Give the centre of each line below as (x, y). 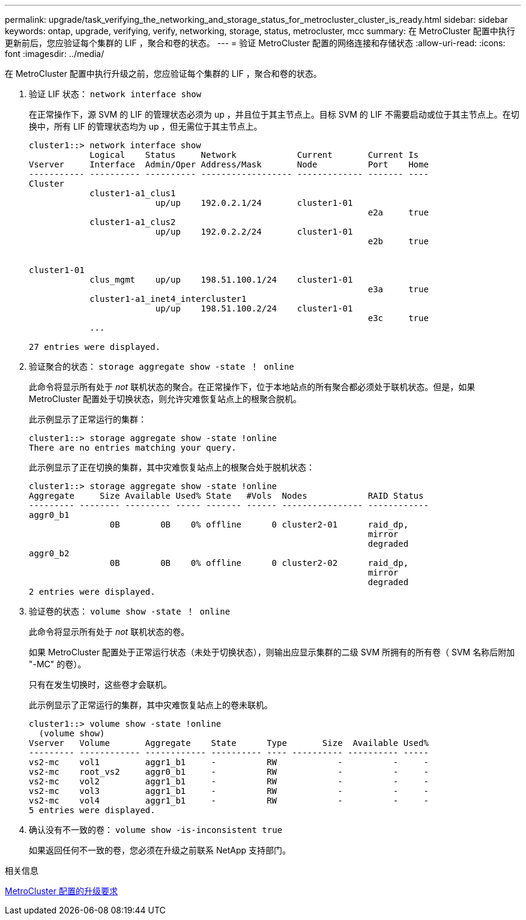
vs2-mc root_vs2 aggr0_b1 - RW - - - (229, 772)
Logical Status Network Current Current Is (254, 155)
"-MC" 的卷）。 (58, 664)
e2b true (398, 241)
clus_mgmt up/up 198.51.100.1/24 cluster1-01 (221, 280)
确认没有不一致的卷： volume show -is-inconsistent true (156, 830)
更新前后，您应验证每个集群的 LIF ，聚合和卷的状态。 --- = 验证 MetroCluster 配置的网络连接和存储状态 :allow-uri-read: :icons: (255, 43)
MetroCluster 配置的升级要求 (61, 891)
